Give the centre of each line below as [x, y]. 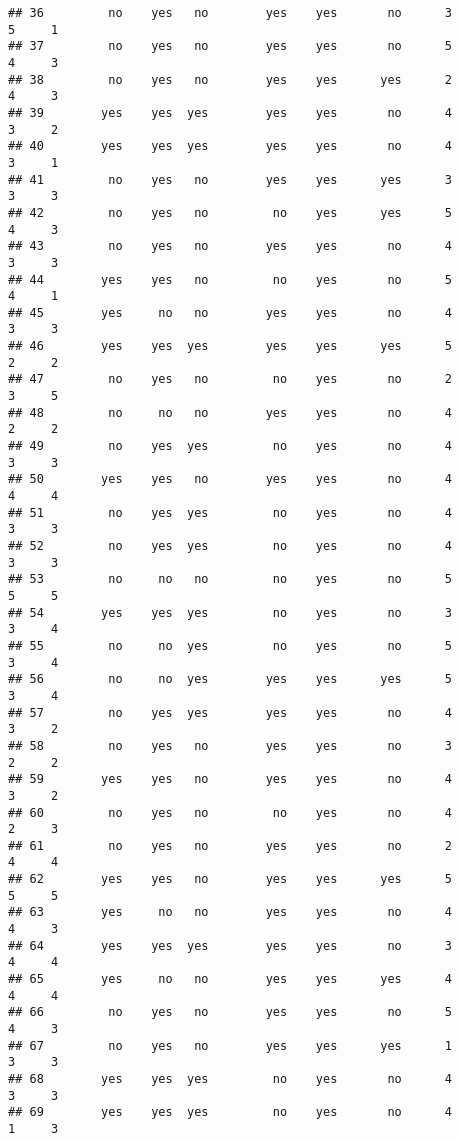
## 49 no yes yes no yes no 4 [230, 446]
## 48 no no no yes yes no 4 [230, 412]
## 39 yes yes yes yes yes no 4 [230, 112]
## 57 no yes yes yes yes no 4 [230, 712]
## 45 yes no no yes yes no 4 [230, 312]
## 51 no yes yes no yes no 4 [230, 512]
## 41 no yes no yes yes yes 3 [230, 179]
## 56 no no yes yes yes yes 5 [230, 679]
